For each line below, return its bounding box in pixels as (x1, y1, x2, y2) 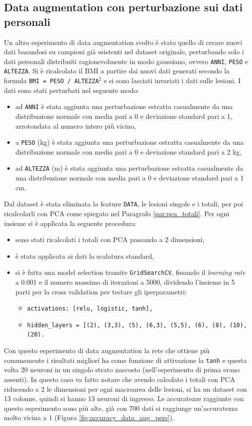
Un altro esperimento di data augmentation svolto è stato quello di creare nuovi (4, 37, 242, 47)
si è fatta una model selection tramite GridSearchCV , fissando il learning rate (15, 267, 246, 277)
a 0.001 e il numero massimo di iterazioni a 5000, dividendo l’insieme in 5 (15, 276, 235, 287)
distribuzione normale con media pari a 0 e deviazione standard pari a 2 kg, (15, 146, 242, 157)
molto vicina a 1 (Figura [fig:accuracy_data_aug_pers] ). (4, 412, 174, 423)
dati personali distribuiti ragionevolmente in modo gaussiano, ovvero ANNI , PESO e (4, 56, 248, 66)
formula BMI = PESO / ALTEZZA (4, 75, 99, 86)
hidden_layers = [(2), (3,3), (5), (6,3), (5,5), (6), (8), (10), (27, 321, 247, 329)
